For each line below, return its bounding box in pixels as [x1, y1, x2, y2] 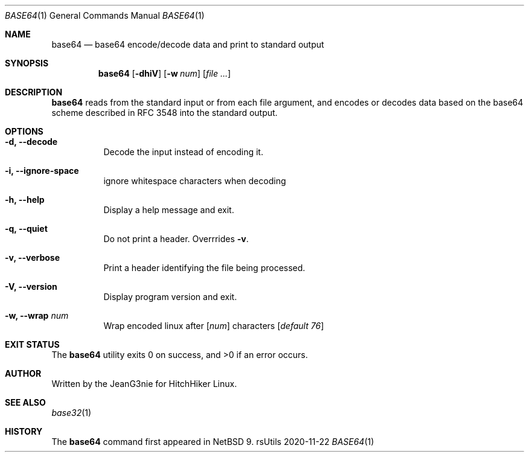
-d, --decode [5, 136, 58, 147]
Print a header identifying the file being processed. [103, 263, 306, 273]
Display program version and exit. [103, 292, 237, 302]
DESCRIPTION [5, 87, 63, 97]
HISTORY [5, 426, 43, 436]
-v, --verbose [5, 252, 60, 263]
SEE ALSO [5, 397, 46, 407]
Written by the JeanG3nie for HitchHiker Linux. [51, 379, 237, 389]
